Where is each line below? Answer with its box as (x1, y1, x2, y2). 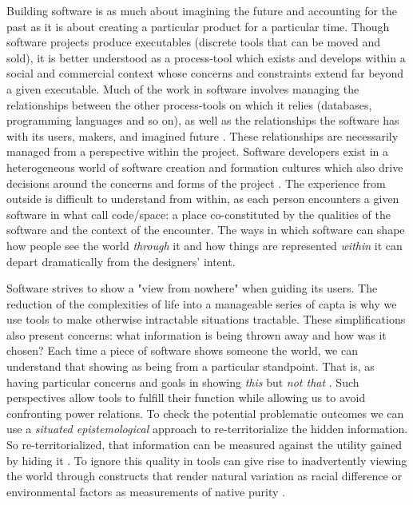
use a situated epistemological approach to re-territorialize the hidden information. (6, 420, 408, 437)
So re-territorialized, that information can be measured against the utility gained (6, 436, 403, 453)
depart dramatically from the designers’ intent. (6, 252, 236, 269)
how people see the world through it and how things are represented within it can (6, 237, 403, 253)
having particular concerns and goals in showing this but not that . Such (6, 373, 359, 390)
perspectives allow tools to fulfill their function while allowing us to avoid (6, 389, 366, 406)
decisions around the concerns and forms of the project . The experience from (6, 174, 386, 191)
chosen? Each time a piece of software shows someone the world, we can (6, 342, 358, 359)
